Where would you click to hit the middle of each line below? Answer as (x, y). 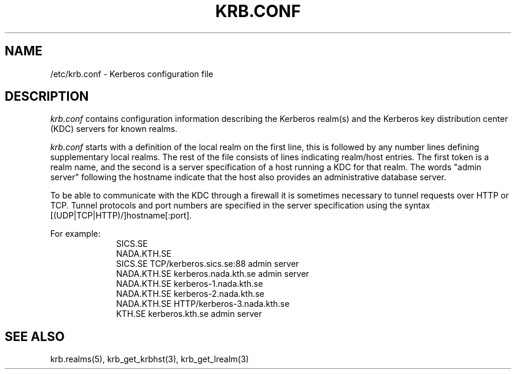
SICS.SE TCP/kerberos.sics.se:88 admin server (208, 264)
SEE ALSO (35, 336)
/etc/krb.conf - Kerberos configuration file (132, 74)
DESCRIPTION (47, 97)
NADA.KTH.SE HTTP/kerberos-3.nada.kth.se (203, 304)
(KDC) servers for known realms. (114, 129)
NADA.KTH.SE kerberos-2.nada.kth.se (190, 294)
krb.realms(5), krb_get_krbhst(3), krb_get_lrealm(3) (150, 359)
